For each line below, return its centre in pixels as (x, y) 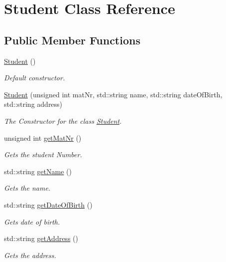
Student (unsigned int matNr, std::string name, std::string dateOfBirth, (113, 94)
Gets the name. (27, 188)
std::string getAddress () (41, 238)
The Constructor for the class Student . (63, 121)
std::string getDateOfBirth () (48, 204)
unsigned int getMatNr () (43, 137)
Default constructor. (35, 78)
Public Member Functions (72, 40)
